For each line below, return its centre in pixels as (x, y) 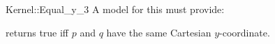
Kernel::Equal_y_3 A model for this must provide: (115, 9)
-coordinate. (245, 32)
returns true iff (37, 32)
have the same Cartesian (159, 32)
